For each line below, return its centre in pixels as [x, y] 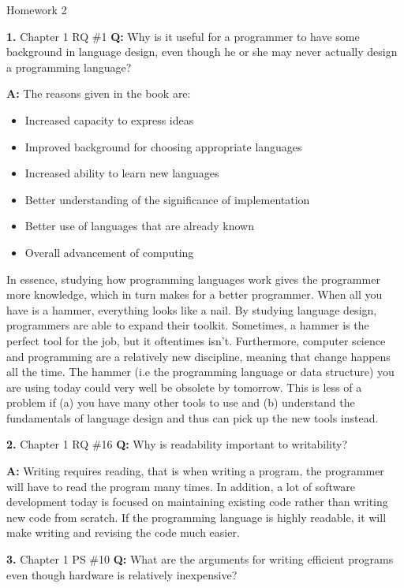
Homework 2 [37, 9]
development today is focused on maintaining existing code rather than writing [197, 502]
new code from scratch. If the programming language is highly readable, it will [196, 517]
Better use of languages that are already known [139, 226]
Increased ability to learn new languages [122, 173]
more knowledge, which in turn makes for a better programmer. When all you [195, 294]
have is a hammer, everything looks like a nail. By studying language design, [192, 309]
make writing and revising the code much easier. [123, 532]
